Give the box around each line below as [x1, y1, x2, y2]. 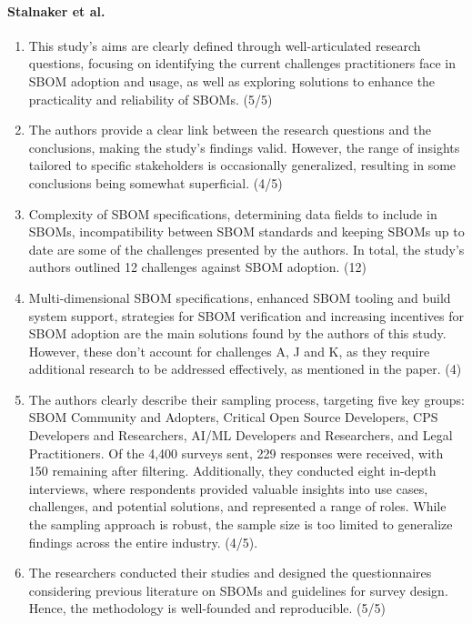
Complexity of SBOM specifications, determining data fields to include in [28, 204, 437, 223]
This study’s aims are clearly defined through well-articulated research [28, 35, 421, 55]
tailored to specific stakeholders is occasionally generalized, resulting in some [28, 156, 457, 175]
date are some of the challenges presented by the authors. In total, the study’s [28, 239, 465, 258]
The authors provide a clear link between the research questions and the [28, 120, 432, 139]
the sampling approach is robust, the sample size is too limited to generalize [28, 515, 453, 534]
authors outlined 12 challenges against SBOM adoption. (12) [28, 257, 367, 277]
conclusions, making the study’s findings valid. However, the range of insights [28, 137, 460, 156]
